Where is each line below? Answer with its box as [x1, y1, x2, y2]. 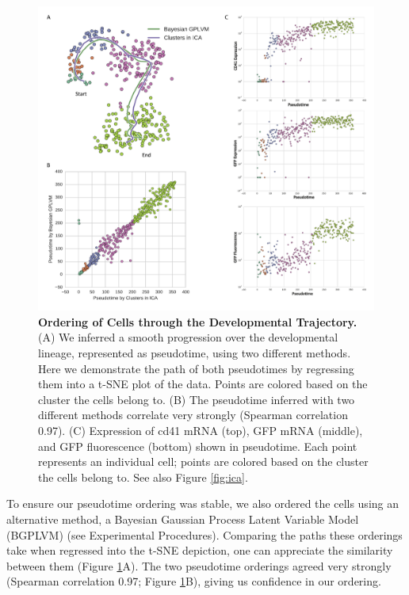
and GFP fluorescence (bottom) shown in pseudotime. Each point [38, 437, 357, 454]
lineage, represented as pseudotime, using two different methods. [38, 345, 351, 361]
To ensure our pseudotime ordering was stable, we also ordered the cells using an [6, 495, 399, 512]
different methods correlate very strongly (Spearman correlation [38, 406, 348, 423]
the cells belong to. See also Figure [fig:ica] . [38, 468, 248, 485]
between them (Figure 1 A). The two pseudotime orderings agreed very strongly [6, 557, 392, 574]
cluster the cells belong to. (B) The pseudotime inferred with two [38, 391, 355, 407]
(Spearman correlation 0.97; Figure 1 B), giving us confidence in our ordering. [6, 573, 381, 589]
